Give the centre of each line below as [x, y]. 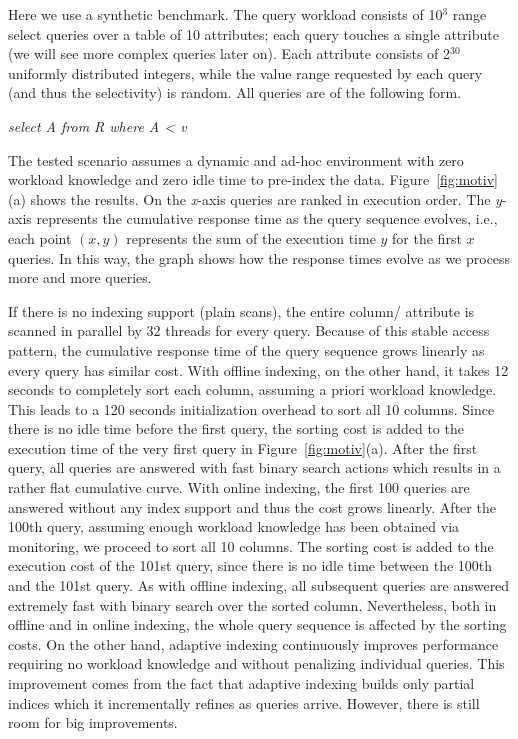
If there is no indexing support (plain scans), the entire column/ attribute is [241, 310]
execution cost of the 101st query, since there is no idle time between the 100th [250, 565]
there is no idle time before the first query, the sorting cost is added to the [236, 428]
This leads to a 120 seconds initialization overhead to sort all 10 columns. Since [251, 408]
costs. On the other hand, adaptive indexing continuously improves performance [253, 643]
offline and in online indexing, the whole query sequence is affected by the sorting [257, 624]
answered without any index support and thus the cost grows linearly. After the [252, 506]
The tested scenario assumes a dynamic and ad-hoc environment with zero [236, 159]
